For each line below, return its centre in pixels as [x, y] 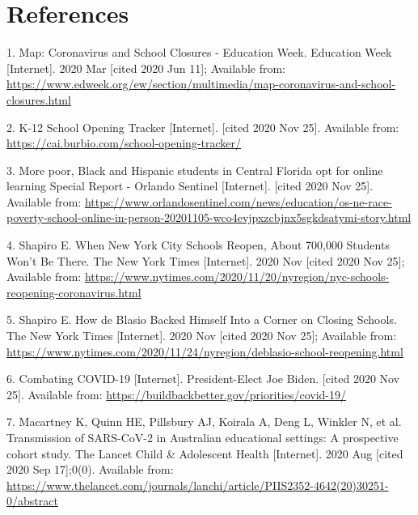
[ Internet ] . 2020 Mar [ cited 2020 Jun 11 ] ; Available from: [146, 68]
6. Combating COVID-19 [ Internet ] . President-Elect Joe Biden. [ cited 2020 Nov [203, 379]
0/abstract [32, 501]
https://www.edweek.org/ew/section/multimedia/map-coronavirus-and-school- [201, 84]
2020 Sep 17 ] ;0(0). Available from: [90, 469]
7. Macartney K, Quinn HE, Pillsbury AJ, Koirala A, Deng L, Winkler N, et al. [204, 421]
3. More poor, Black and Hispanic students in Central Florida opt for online [195, 170]
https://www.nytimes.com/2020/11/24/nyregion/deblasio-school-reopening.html [205, 351]
